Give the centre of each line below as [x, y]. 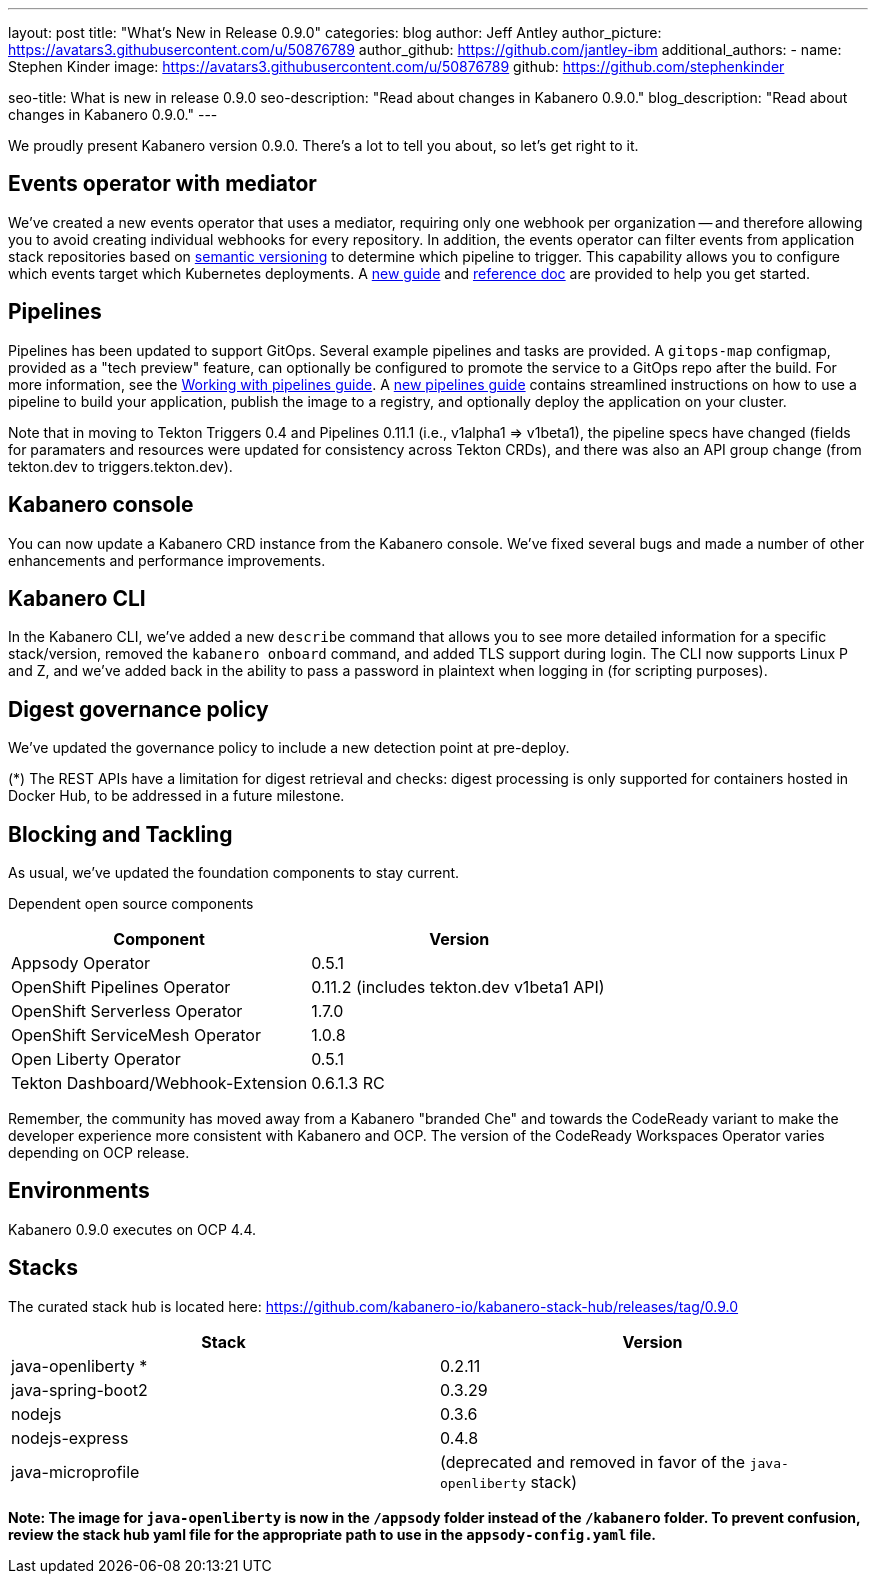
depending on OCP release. [99, 1153]
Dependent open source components [131, 904]
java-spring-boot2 [79, 1389]
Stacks [43, 1268]
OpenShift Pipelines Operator [121, 987]
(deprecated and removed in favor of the [593, 1461]
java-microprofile [75, 1471]
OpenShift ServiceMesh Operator [136, 1035]
